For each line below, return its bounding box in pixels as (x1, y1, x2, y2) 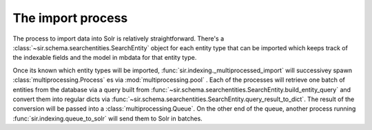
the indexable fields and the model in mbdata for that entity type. (12, 54, 197, 62)
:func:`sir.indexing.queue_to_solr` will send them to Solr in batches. (12, 114, 203, 122)
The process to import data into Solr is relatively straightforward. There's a (12, 34, 225, 43)
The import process (12, 10, 128, 25)
